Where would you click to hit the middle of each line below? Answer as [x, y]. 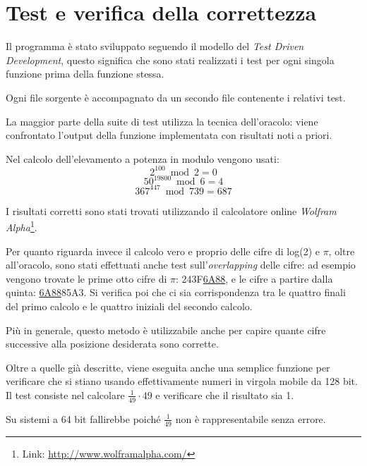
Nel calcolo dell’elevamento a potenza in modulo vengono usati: [143, 158]
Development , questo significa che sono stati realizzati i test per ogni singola [170, 60]
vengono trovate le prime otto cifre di [86, 278]
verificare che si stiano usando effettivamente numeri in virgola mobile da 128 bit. [182, 381]
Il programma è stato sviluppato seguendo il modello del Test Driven [155, 46]
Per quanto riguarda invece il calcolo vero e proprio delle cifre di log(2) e [163, 251]
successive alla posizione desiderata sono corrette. [112, 344]
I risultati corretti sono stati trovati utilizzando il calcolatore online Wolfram [171, 210]
